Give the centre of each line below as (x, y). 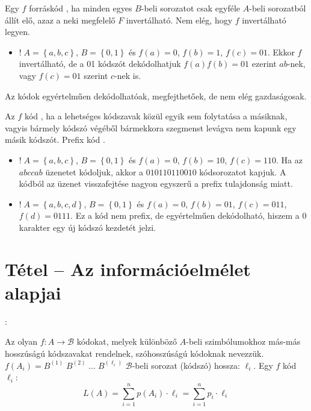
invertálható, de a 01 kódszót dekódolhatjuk (100, 64)
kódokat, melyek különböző (127, 341)
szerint (96, 75)
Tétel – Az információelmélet (128, 268)
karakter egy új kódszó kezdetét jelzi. (88, 227)
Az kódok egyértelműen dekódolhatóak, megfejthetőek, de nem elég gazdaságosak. (156, 96)
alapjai (33, 292)
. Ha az (289, 159)
